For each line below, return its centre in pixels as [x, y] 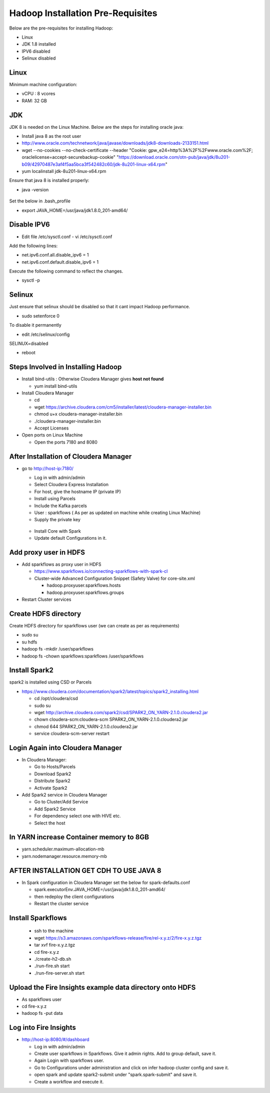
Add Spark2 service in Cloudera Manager [64, 795]
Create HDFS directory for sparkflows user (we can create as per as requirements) [94, 625]
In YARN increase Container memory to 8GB [79, 837]
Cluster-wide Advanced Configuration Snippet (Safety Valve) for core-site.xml [114, 578]
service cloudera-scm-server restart [72, 734]
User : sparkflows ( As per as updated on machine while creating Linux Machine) [117, 513]
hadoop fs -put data [42, 1013]
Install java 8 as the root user [51, 136]
